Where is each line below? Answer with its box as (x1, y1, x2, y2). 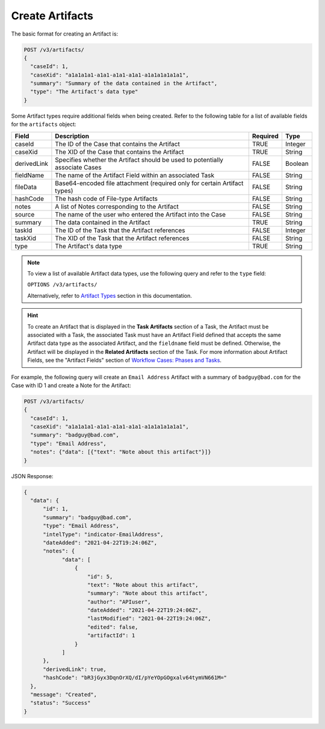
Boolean (285, 159, 309, 168)
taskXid (14, 234, 36, 242)
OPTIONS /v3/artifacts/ (27, 281, 97, 288)
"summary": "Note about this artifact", (87, 590, 208, 597)
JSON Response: (11, 472, 54, 479)
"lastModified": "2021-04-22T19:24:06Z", (87, 615, 211, 622)
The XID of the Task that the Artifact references (55, 234, 190, 242)
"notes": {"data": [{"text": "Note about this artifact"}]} (30, 449, 211, 455)
